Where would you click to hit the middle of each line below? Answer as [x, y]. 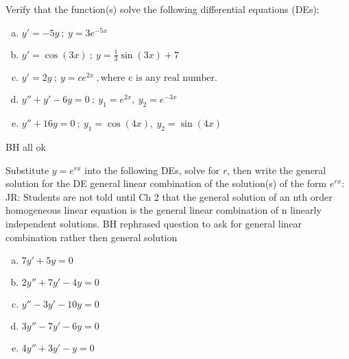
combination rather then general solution [92, 237]
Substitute [27, 170]
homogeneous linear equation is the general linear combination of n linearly [164, 210]
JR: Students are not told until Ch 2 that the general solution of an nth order [169, 196]
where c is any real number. [159, 78]
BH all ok [26, 147]
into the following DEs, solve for [152, 170]
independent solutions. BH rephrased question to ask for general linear [154, 223]
